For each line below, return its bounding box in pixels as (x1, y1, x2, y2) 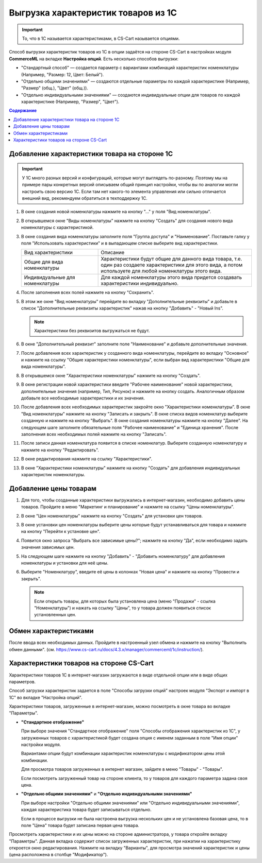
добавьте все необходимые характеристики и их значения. (21, 395, 145, 401)
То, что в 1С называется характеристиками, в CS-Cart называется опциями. (22, 35, 180, 41)
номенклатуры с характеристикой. (21, 224, 94, 230)
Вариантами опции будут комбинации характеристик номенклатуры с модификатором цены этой (21, 751, 225, 757)
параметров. (9, 678, 36, 685)
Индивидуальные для (24, 274, 75, 281)
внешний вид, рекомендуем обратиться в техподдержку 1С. (22, 195, 147, 201)
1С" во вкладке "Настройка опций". (9, 694, 82, 700)
